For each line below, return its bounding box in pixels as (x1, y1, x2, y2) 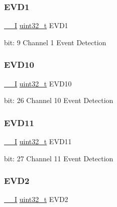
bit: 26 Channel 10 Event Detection (4, 95, 113, 106)
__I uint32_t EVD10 (4, 78, 72, 88)
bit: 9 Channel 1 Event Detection (4, 37, 106, 47)
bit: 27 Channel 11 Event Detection (4, 153, 113, 163)
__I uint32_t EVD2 (4, 194, 68, 204)
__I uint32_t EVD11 (4, 136, 72, 147)
